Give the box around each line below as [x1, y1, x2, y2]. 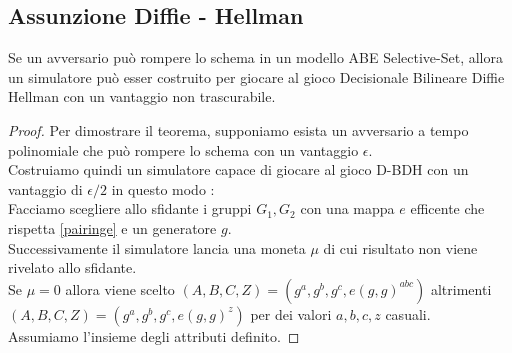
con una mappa [300, 198, 395, 219]
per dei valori [250, 303, 332, 324]
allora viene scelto [65, 278, 175, 299]
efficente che [410, 198, 485, 219]
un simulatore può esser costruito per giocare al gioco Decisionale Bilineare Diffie [8, 66, 505, 87]
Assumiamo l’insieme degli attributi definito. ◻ [8, 325, 300, 346]
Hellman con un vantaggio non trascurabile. [8, 86, 276, 107]
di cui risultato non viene [323, 237, 478, 258]
